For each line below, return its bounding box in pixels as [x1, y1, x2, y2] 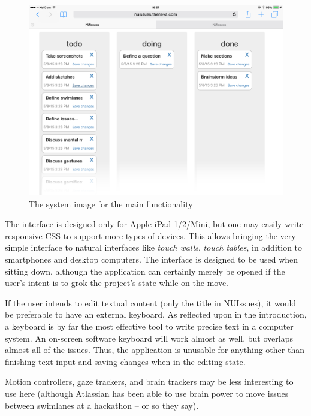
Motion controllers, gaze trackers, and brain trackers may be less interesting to [5, 375, 294, 388]
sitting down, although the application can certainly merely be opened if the [5, 264, 285, 277]
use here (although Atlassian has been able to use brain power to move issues [5, 387, 289, 399]
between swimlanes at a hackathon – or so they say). [5, 399, 199, 411]
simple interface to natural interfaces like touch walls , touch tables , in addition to [5, 241, 303, 254]
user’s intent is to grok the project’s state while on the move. [5, 276, 229, 289]
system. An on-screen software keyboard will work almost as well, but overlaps [5, 331, 293, 344]
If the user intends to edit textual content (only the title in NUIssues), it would [5, 296, 297, 309]
